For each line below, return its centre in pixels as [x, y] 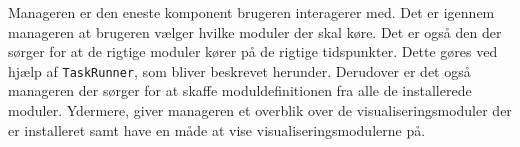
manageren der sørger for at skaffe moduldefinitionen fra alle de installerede [240, 90]
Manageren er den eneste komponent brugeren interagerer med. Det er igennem [251, 12]
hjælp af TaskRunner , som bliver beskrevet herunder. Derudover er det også [239, 70]
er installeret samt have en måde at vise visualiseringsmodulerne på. [217, 129]
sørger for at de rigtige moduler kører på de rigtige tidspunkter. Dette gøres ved [253, 51]
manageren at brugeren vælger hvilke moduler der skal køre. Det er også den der [255, 31]
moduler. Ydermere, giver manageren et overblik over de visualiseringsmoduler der [260, 110]
